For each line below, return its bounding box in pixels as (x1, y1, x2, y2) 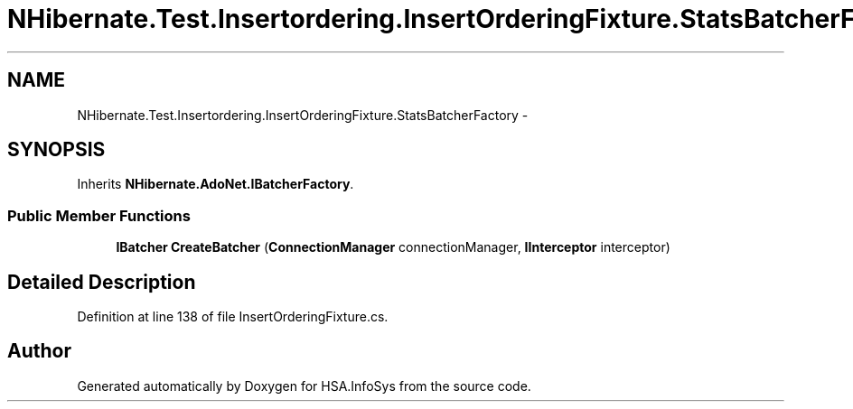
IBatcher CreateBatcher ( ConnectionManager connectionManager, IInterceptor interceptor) (116, 239, 670, 256)
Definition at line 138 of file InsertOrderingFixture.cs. (77, 309, 389, 325)
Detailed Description (7, 270, 196, 293)
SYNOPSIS (7, 138, 106, 162)
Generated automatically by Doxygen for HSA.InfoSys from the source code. (77, 377, 531, 394)
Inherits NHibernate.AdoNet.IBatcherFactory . (77, 176, 354, 192)
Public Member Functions (7, 206, 191, 225)
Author (7, 339, 71, 363)
